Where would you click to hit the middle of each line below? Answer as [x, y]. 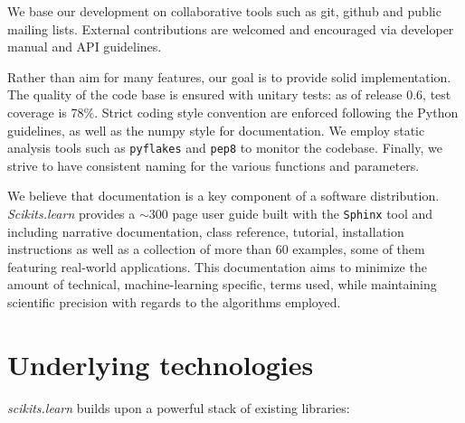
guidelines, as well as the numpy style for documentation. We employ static [216, 130]
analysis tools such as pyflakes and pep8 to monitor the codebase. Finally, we [225, 148]
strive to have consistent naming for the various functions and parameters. [214, 165]
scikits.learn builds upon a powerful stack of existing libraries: [179, 407]
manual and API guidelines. [85, 47]
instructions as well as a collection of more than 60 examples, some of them [216, 249]
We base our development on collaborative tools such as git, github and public [224, 11]
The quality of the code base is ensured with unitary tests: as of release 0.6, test [229, 94]
